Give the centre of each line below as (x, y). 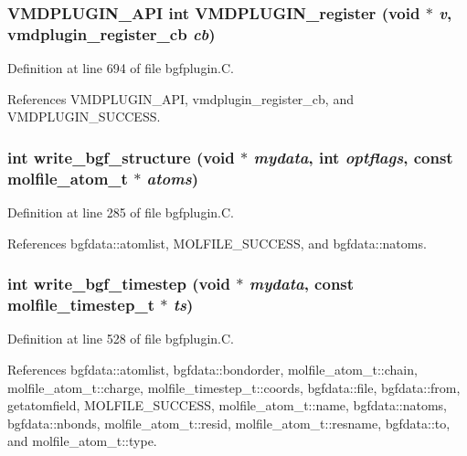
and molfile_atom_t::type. (82, 441)
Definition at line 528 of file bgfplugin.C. (121, 339)
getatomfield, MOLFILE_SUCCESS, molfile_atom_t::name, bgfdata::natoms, (227, 405)
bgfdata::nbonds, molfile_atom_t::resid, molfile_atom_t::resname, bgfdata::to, (229, 423)
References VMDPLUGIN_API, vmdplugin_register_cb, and (180, 98)
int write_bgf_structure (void (121, 157)
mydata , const (302, 284)
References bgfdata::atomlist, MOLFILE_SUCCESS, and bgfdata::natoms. (217, 243)
